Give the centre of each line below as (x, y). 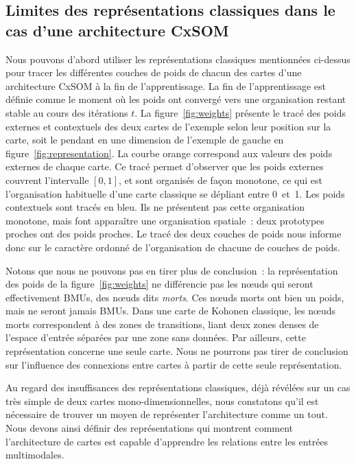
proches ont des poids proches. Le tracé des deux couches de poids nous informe (174, 234)
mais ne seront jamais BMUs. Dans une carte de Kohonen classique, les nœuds (170, 311)
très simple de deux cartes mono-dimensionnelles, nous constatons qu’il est (162, 401)
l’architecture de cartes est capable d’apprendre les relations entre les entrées (167, 441)
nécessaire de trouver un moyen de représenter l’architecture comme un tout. (167, 414)
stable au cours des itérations (67, 112)
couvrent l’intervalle (47, 179)
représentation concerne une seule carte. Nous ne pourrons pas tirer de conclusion (177, 351)
